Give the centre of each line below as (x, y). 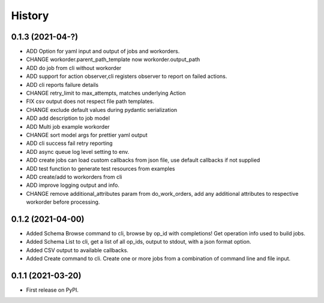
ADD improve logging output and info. (73, 185)
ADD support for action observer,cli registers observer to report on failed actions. (127, 76)
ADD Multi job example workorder (68, 126)
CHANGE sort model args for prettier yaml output (87, 135)
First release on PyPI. (52, 290)
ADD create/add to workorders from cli (74, 177)
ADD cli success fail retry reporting (70, 143)
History (30, 16)
